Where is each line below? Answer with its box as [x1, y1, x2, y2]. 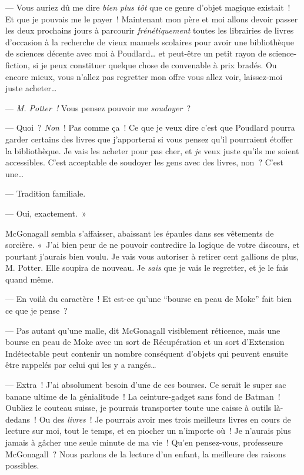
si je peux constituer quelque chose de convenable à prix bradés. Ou [32, 58, 277, 71]
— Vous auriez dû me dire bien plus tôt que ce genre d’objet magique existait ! [5, 1, 290, 13]
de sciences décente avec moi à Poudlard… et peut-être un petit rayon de [5, 47, 266, 59]
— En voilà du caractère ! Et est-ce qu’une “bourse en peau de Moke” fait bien [5, 293, 292, 305]
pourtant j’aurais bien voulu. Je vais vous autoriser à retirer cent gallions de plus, [5, 250, 299, 262]
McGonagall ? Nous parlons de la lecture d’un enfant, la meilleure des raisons [5, 447, 286, 460]
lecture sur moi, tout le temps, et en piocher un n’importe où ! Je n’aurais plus [5, 424, 291, 437]
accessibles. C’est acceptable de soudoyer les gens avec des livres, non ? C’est [5, 156, 283, 168]
